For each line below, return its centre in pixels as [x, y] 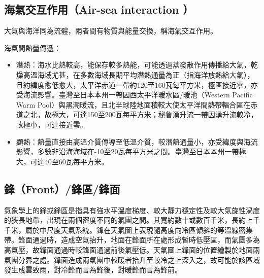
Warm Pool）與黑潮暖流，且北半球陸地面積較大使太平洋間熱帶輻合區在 [133, 104]
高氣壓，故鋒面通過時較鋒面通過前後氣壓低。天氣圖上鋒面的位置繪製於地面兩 [132, 249]
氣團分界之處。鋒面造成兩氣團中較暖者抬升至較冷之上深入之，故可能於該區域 [132, 259]
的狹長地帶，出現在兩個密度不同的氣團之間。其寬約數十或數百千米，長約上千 [132, 220]
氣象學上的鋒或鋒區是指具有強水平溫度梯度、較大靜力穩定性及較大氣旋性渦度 [132, 210]
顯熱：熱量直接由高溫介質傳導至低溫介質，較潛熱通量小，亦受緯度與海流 [137, 141]
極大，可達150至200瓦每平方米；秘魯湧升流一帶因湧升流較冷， [155, 114]
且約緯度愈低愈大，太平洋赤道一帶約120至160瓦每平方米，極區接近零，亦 [137, 84]
